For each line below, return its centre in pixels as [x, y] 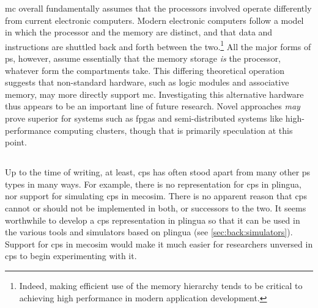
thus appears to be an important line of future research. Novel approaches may [153, 106]
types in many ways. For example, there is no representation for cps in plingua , [153, 184]
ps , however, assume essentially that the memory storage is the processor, [143, 58]
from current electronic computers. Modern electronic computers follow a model [154, 20]
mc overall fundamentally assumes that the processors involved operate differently [158, 8]
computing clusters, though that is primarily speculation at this [173, 130]
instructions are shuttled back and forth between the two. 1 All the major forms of [158, 45]
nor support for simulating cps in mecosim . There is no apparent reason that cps [156, 196]
